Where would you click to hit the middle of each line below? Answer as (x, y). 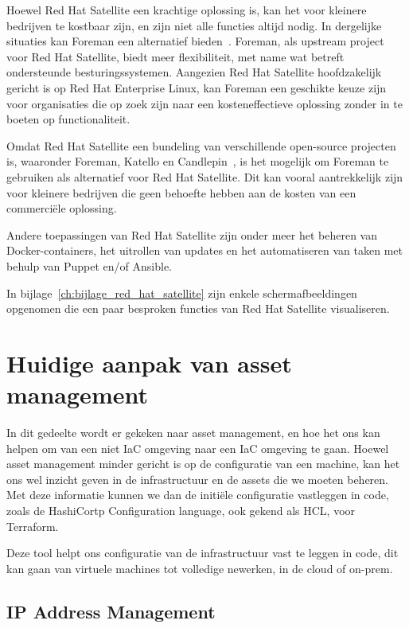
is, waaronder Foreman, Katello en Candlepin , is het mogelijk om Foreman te (198, 161)
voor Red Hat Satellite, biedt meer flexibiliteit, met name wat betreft (175, 56)
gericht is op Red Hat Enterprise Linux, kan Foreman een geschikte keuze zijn (197, 87)
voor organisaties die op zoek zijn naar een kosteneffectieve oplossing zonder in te (204, 103)
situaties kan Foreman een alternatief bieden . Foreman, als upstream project (195, 41)
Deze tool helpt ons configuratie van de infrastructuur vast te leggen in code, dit (203, 553)
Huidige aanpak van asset (149, 363)
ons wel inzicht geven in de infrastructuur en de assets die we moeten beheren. (197, 479)
